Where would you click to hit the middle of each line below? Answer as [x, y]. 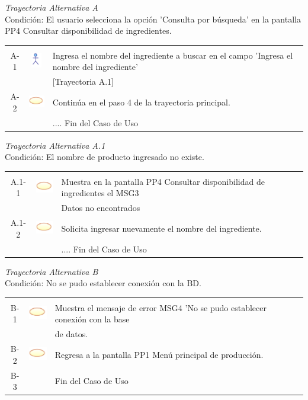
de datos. [71, 334]
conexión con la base [92, 319]
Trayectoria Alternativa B [52, 271]
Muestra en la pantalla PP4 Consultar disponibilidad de [163, 181]
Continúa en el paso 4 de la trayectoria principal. [141, 102]
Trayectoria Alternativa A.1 [55, 145]
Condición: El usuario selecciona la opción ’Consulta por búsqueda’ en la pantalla [153, 19]
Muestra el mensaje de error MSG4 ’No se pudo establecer [161, 307]
